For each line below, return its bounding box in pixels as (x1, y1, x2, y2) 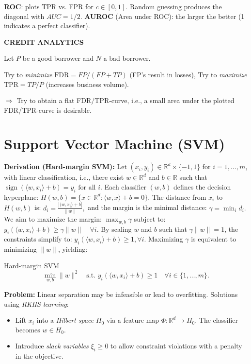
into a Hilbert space (36, 315, 94, 325)
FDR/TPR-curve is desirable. (4, 104, 92, 115)
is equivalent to (191, 234, 236, 244)
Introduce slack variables (15, 341, 89, 351)
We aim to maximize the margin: (4, 214, 102, 224)
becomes (15, 324, 40, 334)
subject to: (134, 214, 166, 224)
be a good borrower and (22, 53, 94, 63)
